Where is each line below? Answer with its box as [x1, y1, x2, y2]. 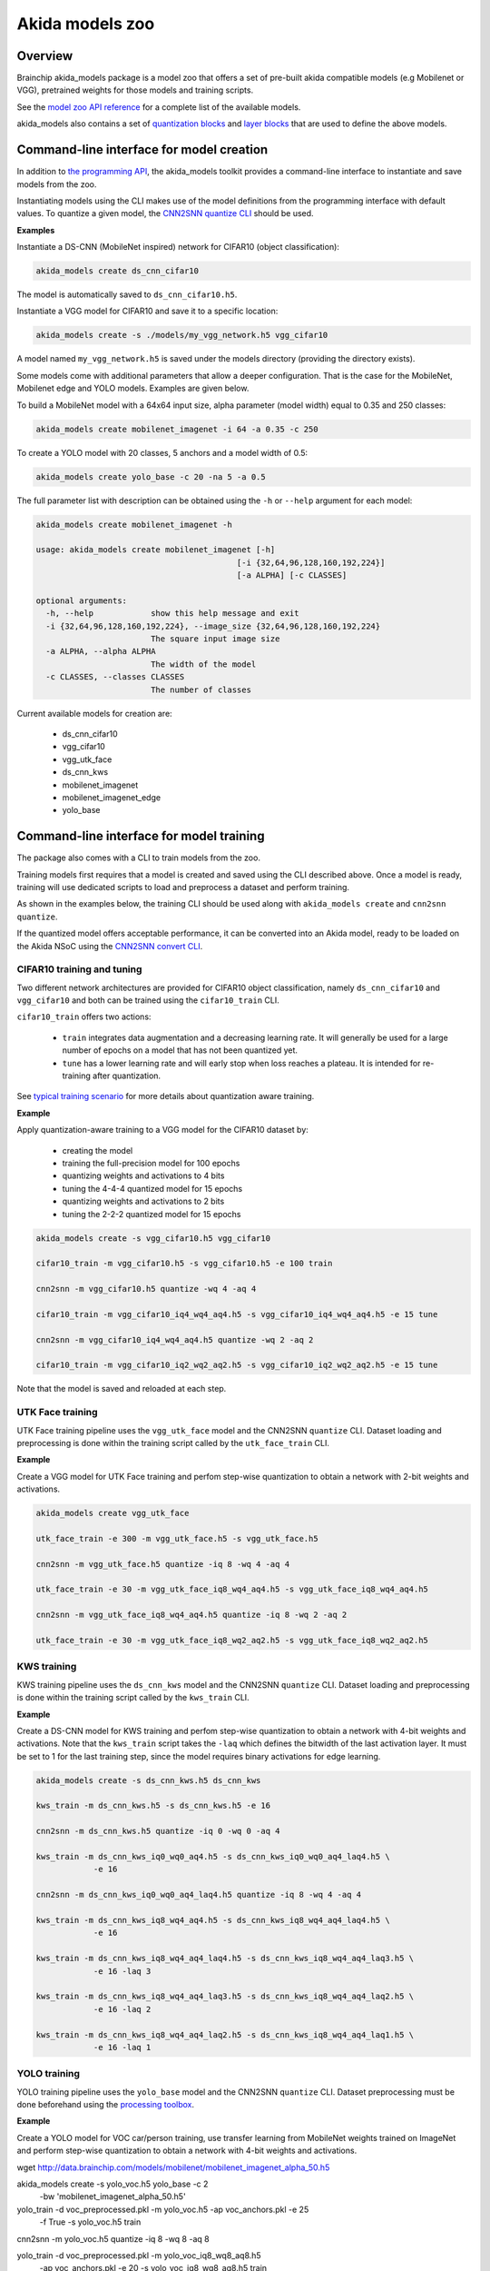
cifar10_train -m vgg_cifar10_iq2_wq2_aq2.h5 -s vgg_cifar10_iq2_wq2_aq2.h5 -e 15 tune [35, 1360, 438, 1371]
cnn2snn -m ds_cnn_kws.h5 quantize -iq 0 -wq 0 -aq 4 [35, 1826, 280, 1837]
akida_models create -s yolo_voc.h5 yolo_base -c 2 [16, 2178, 209, 2189]
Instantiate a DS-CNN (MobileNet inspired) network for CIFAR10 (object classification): [16, 242, 340, 253]
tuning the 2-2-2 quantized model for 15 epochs [62, 1208, 241, 1219]
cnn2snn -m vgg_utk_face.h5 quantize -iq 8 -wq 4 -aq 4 [35, 1559, 290, 1569]
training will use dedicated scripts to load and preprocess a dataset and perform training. [16, 882, 349, 892]
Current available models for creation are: [16, 708, 172, 719]
